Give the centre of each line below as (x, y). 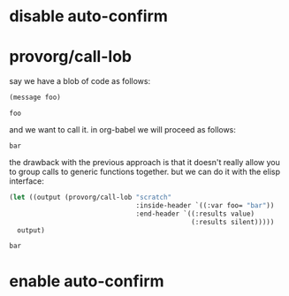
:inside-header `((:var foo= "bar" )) (205, 205)
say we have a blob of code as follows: (80, 81)
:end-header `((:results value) (195, 214)
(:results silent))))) (233, 222)
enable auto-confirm (87, 281)
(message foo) (35, 98)
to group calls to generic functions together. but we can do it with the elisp (145, 171)
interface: (27, 181)
